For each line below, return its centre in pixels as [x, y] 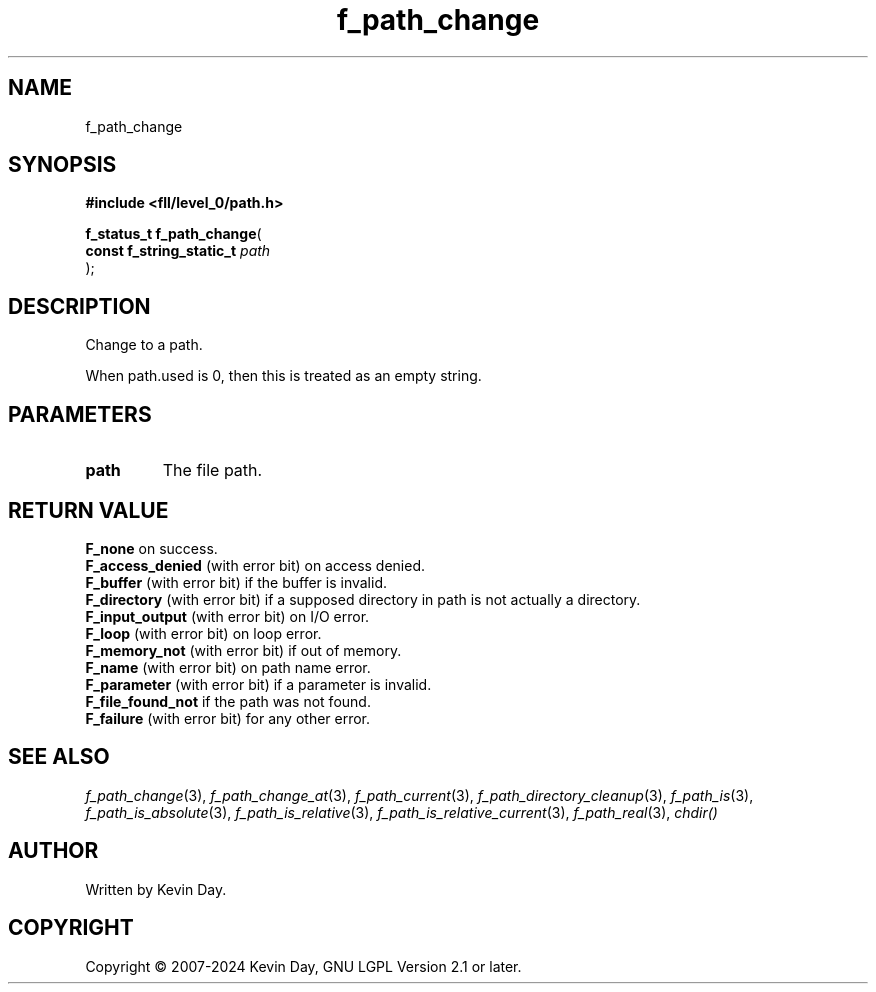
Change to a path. [144, 345]
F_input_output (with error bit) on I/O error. [227, 616]
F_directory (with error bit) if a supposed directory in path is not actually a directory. [363, 599]
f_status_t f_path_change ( [173, 234]
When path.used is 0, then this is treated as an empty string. [283, 376]
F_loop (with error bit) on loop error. [203, 633]
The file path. [212, 470]
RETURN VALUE [88, 510]
